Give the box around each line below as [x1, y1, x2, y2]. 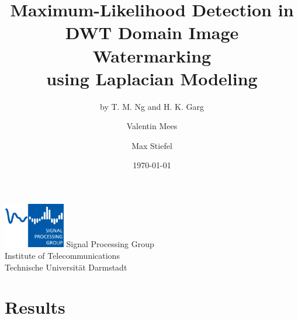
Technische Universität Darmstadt [5, 261, 127, 273]
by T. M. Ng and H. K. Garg [100, 100, 204, 112]
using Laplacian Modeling [46, 66, 258, 90]
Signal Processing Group [66, 238, 154, 250]
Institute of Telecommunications [5, 249, 120, 261]
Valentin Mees [126, 120, 178, 132]
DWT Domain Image [65, 20, 239, 44]
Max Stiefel [131, 139, 172, 151]
